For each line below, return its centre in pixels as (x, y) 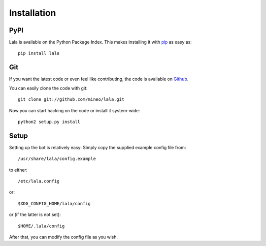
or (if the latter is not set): (35, 215)
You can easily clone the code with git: (48, 88)
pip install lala (39, 53)
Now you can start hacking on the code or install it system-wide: (75, 110)
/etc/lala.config (39, 181)
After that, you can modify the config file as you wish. (64, 237)
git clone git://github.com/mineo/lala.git (71, 99)
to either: (18, 170)
